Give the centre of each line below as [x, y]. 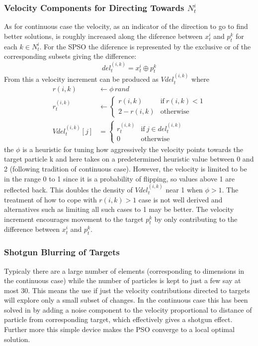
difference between [32, 229]
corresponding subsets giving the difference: [70, 56]
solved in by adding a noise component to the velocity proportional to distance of [128, 309]
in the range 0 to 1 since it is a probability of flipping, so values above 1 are [119, 178]
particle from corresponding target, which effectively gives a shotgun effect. [118, 319]
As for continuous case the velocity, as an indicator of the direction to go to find [126, 26]
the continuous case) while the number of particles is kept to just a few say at [123, 280]
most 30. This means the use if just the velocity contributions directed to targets [127, 290]
